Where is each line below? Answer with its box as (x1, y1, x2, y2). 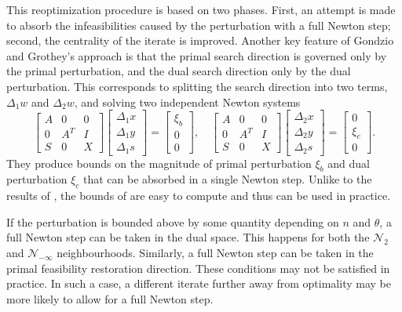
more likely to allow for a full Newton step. (6, 290, 214, 307)
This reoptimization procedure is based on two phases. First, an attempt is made (6, 2, 396, 17)
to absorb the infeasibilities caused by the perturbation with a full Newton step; (6, 16, 391, 33)
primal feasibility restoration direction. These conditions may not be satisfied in (6, 259, 390, 276)
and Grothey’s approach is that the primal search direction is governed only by (6, 47, 387, 63)
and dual (327, 154, 370, 171)
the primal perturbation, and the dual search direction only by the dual (6, 63, 351, 79)
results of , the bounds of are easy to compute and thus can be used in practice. (6, 187, 391, 204)
